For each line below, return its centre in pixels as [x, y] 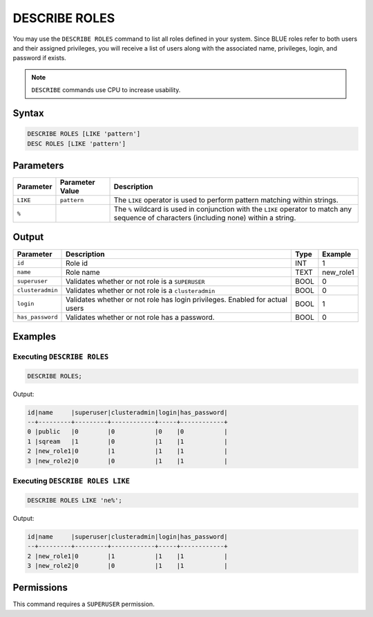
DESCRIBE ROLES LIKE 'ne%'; [75, 500]
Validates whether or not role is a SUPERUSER [135, 281]
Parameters [38, 165]
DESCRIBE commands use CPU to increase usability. [106, 90]
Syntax [28, 113]
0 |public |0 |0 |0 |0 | [127, 432]
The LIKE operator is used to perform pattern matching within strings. [226, 200]
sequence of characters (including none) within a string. [205, 218]
